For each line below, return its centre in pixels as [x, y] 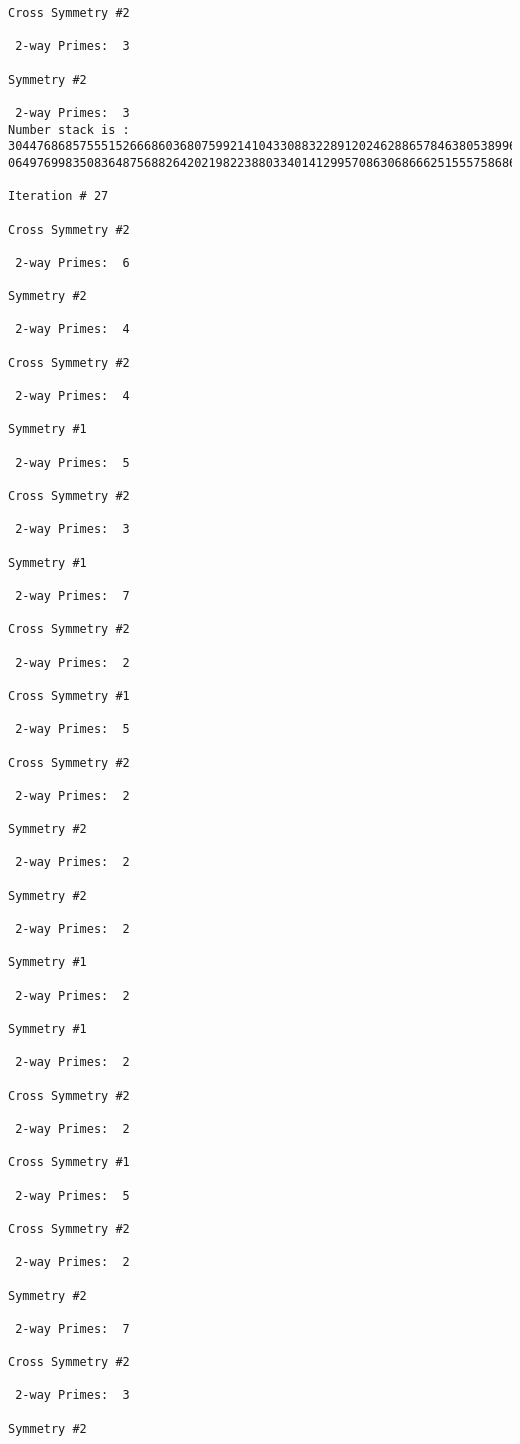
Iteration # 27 [58, 196]
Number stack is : [69, 129]
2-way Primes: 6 [72, 262]
